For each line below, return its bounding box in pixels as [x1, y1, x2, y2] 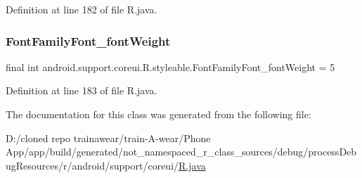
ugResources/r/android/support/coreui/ [6, 158, 179, 172]
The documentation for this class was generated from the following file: [6, 107, 311, 121]
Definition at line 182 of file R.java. [6, 2, 157, 16]
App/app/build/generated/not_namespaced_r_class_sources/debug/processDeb [6, 144, 357, 159]
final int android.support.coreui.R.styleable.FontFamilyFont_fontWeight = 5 [6, 59, 335, 74]
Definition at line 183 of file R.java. [6, 83, 157, 98]
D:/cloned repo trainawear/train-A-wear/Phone [6, 130, 211, 145]
